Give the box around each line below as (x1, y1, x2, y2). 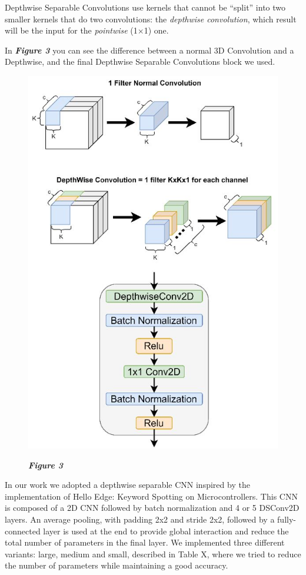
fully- (277, 513, 296, 525)
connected (5, 524, 41, 537)
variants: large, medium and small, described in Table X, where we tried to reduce (5, 547, 301, 560)
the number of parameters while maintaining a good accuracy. (5, 559, 228, 571)
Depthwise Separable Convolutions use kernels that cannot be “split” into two (5, 1, 286, 13)
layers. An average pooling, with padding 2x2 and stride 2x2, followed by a (5, 513, 275, 525)
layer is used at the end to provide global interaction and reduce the (43, 524, 289, 537)
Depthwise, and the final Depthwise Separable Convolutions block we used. (5, 55, 275, 68)
